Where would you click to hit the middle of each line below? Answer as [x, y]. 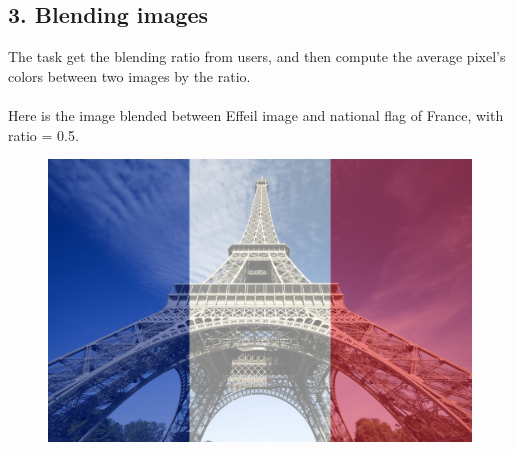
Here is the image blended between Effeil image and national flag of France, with [256, 114]
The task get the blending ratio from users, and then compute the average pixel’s [257, 56]
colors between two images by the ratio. [129, 75]
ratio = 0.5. [43, 134]
